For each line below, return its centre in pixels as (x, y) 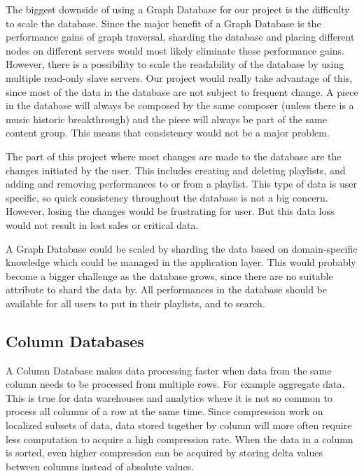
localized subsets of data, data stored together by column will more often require (179, 425)
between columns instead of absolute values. (100, 466)
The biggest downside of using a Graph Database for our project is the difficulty (178, 9)
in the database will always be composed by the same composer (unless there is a (180, 105)
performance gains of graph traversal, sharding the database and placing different (180, 37)
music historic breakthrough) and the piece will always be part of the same (166, 119)
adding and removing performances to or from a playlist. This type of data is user (181, 184)
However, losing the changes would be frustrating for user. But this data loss (170, 211)
